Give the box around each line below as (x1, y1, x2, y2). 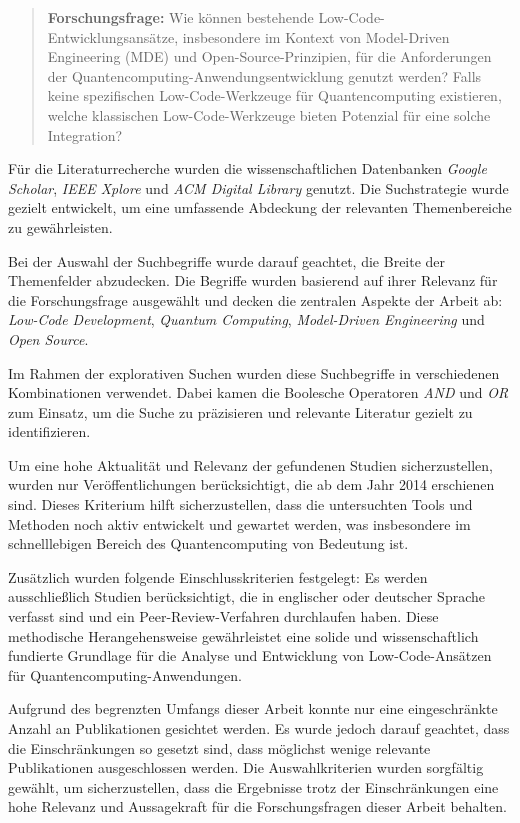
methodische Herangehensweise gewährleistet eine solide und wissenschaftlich (8, 625, 479, 646)
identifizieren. (8, 421, 91, 442)
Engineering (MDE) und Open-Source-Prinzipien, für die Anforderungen (47, 46, 492, 67)
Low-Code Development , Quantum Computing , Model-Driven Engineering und (8, 309, 485, 330)
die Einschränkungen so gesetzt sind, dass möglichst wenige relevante (8, 737, 431, 758)
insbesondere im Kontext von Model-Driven (182, 26, 450, 47)
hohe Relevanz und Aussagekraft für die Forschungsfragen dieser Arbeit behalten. (8, 796, 507, 817)
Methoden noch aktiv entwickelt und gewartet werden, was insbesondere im (8, 513, 471, 534)
